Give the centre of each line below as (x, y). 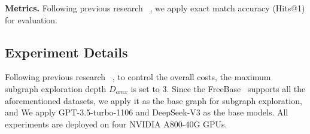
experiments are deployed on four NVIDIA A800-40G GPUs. (116, 124)
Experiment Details (66, 52)
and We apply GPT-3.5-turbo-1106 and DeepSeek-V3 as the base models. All (147, 112)
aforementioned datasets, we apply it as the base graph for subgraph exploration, (154, 100)
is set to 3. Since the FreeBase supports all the (218, 88)
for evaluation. (31, 19)
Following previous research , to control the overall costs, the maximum (138, 77)
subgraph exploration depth (56, 88)
